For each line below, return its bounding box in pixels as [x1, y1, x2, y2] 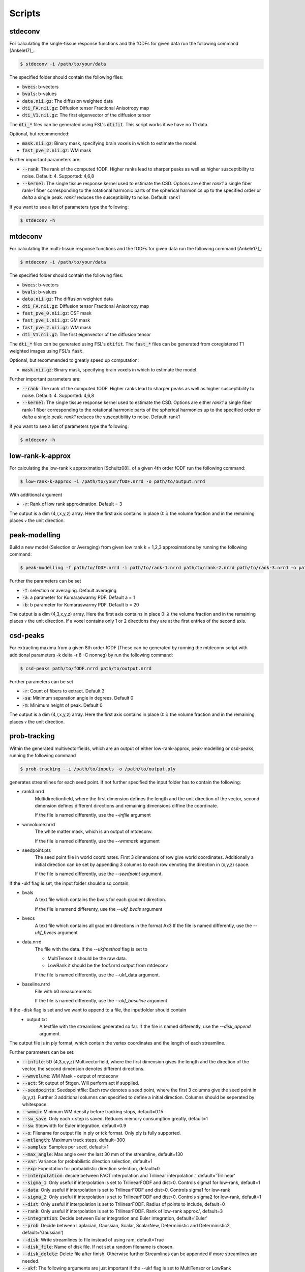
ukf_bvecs [35, 929, 57, 936]
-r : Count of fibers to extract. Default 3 [22, 688, 105, 694]
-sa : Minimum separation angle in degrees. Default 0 [22, 695, 134, 701]
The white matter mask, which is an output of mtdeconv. [35, 828, 153, 834]
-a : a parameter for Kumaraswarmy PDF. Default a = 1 [22, 594, 135, 600]
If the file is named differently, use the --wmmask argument [35, 837, 160, 844]
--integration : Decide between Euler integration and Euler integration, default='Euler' [22, 1215, 208, 1221]
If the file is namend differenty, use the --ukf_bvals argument [35, 906, 163, 912]
